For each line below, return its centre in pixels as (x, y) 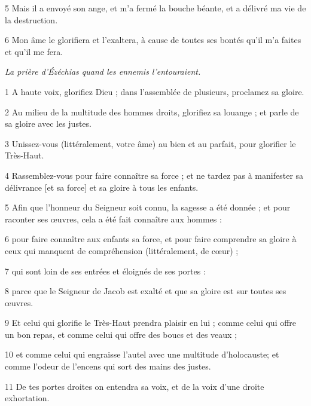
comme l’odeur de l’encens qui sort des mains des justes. (108, 366)
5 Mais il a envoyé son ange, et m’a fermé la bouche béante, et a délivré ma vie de (155, 8)
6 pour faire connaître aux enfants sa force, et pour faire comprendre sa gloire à (151, 239)
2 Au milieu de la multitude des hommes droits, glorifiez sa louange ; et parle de (152, 112)
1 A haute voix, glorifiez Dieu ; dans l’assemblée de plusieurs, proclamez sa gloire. (155, 91)
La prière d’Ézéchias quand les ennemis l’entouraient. (103, 71)
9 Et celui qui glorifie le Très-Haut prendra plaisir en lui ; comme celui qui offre (151, 323)
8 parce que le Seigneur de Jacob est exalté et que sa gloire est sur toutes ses (146, 291)
